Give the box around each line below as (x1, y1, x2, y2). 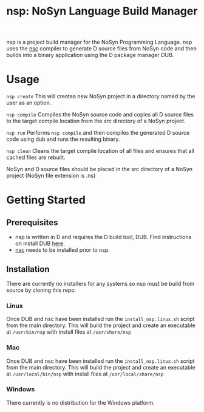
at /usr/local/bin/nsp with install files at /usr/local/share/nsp (6, 370, 164, 377)
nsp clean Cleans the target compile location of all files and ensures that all (6, 147, 194, 155)
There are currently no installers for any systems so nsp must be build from (6, 280, 195, 287)
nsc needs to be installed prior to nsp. (15, 246, 110, 254)
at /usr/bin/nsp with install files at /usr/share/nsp (6, 328, 132, 336)
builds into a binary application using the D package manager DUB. (6, 52, 174, 59)
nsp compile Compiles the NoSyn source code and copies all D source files (6, 111, 194, 118)
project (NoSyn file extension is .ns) (6, 172, 96, 180)
